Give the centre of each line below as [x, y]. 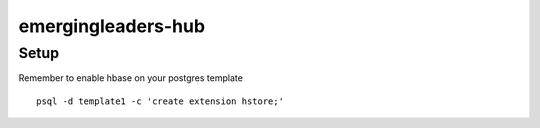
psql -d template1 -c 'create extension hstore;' [160, 101]
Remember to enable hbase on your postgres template [131, 78]
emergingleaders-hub [111, 26]
